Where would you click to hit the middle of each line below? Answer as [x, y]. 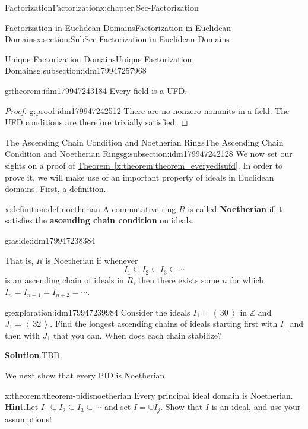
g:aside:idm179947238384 [50, 240]
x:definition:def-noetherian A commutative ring [91, 208]
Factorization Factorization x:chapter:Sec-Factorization [102, 7]
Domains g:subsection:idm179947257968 [76, 70]
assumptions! [28, 419]
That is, [19, 260]
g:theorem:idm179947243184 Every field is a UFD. [96, 90]
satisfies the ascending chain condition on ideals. [99, 220]
